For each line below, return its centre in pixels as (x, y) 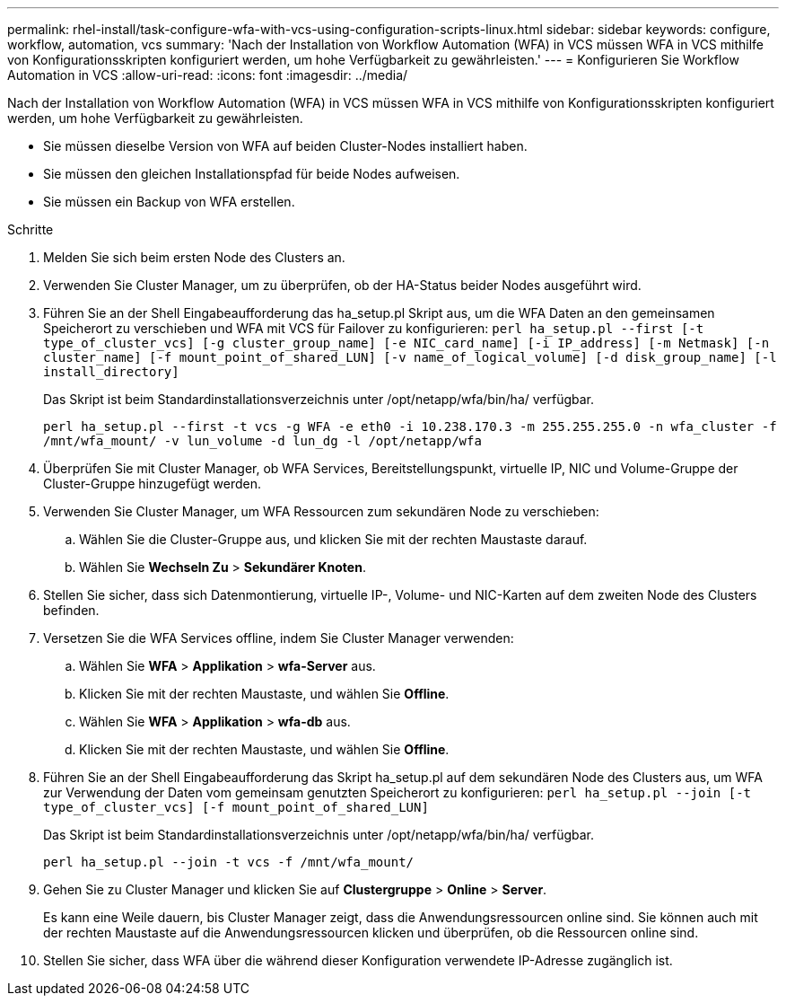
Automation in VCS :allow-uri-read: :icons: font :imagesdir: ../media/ (208, 75)
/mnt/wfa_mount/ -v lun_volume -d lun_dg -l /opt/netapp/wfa (262, 441)
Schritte (31, 229)
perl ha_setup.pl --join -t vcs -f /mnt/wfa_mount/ (229, 862)
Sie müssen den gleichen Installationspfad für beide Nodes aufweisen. (252, 174)
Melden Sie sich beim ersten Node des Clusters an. (194, 257)
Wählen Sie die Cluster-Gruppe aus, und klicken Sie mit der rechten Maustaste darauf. (333, 539)
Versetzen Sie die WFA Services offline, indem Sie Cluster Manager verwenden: (279, 638)
